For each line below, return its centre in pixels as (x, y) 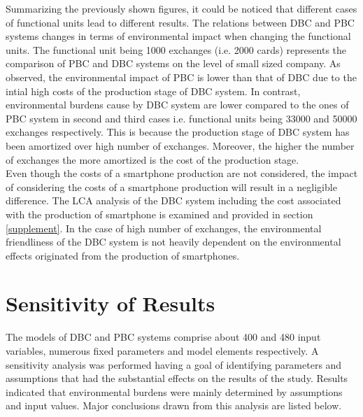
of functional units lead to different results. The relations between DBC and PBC (180, 22)
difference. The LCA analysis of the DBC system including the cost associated (173, 200)
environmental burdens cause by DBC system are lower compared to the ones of (177, 105)
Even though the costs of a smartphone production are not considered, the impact (182, 173)
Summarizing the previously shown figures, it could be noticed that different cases (181, 8)
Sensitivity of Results (111, 303)
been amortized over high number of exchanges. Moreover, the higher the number (180, 145)
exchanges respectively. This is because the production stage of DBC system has (178, 132)
